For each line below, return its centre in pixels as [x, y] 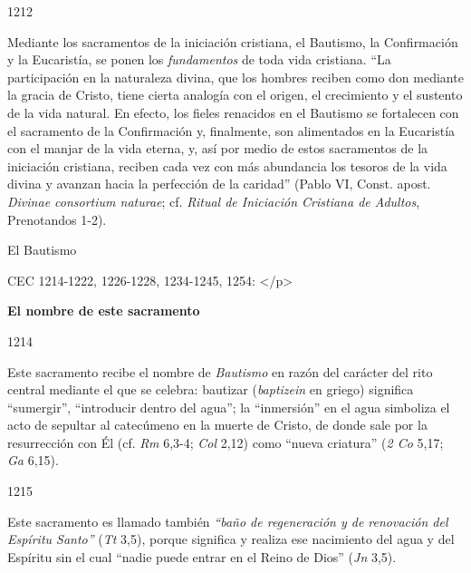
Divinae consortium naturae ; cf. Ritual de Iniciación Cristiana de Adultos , [214, 201]
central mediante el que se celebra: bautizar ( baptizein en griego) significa [211, 389]
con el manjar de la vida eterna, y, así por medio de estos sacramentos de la [218, 148]
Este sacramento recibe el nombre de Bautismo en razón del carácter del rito [220, 371]
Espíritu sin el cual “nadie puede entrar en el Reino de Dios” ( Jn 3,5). [202, 556]
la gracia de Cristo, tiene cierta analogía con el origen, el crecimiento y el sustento [235, 95]
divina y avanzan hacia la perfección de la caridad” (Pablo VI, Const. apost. [219, 184]
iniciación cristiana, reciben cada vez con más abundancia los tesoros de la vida [227, 165]
